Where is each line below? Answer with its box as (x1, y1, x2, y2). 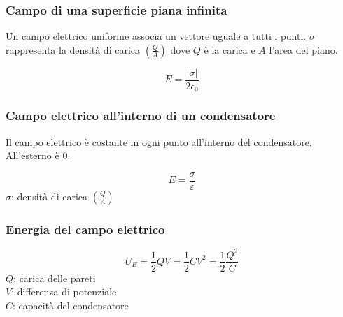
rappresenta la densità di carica (6, 42, 140, 57)
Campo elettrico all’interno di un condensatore (6, 107, 276, 124)
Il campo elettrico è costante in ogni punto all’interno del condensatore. (6, 134, 312, 149)
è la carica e (204, 42, 255, 57)
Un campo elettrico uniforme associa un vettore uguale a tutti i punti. (6, 29, 307, 43)
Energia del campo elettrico (6, 220, 165, 237)
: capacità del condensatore (13, 297, 129, 312)
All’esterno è (6, 148, 59, 163)
